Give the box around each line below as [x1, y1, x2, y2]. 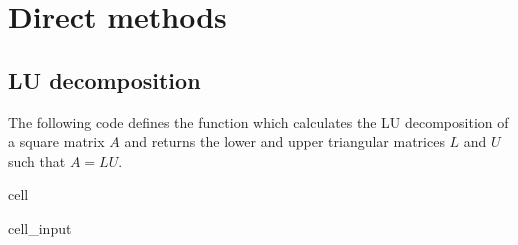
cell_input [8, 217, 72, 238]
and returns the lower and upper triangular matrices [124, 131, 445, 152]
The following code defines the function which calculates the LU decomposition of [8, 111, 509, 132]
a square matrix [8, 131, 105, 152]
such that [8, 150, 66, 171]
